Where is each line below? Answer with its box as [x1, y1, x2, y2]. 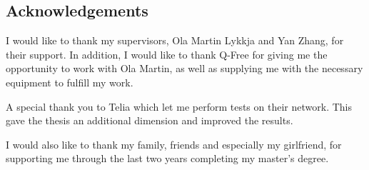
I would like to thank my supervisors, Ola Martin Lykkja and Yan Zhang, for [6, 33, 344, 48]
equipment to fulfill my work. [6, 74, 133, 89]
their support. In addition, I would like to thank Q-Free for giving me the [6, 46, 328, 61]
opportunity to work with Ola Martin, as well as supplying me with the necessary [6, 61, 363, 76]
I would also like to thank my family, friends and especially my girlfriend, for [6, 136, 342, 151]
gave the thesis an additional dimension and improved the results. [6, 113, 293, 128]
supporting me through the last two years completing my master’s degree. [6, 151, 329, 166]
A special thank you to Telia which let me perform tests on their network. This [6, 99, 352, 114]
